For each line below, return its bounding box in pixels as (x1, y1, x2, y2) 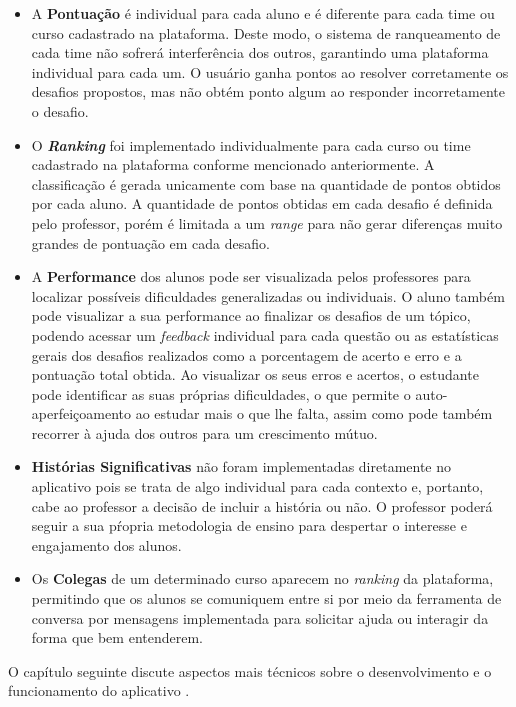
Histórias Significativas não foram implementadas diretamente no (31, 456, 452, 477)
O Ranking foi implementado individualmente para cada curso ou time (31, 134, 471, 155)
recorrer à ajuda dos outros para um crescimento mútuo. (31, 422, 378, 443)
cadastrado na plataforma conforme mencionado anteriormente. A (31, 154, 435, 175)
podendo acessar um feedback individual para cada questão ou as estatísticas (31, 324, 499, 345)
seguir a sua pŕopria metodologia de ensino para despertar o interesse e (31, 515, 467, 536)
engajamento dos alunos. (31, 534, 182, 555)
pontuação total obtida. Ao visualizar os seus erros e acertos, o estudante (31, 364, 479, 385)
